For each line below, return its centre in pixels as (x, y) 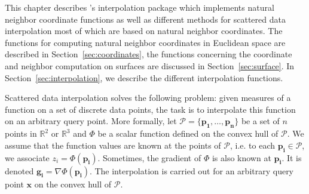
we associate (27, 157)
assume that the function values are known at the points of (113, 145)
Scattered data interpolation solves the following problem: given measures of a (148, 98)
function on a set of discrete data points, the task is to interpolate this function (150, 109)
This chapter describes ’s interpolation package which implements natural (140, 7)
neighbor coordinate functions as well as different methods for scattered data (145, 19)
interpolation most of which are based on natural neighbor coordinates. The (144, 31)
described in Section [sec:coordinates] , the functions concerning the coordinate (149, 54)
